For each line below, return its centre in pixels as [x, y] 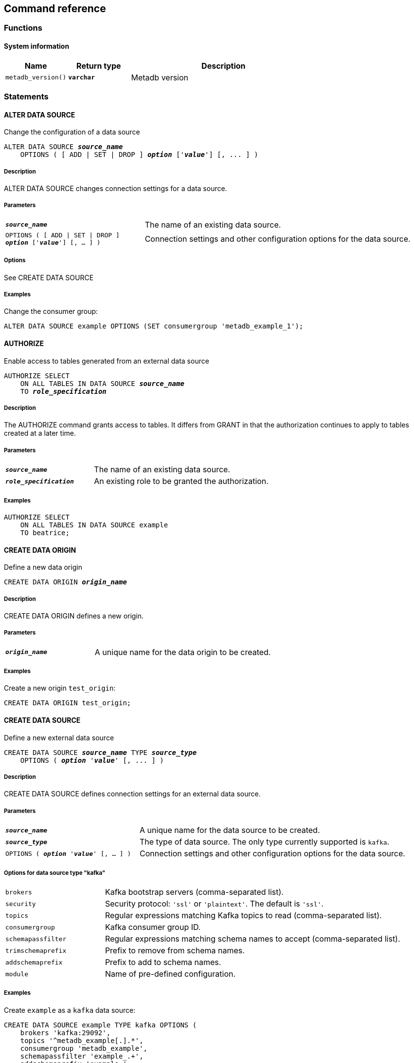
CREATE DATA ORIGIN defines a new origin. [74, 616]
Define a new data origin [43, 567]
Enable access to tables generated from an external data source [107, 361]
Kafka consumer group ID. [153, 927]
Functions [23, 28]
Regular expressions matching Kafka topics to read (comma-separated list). [243, 916]
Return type [99, 66]
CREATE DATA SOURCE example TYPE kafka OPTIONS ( [100, 1025]
